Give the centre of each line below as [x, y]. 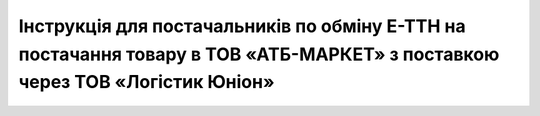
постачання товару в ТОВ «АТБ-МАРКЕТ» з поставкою [259, 54]
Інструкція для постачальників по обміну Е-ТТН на [242, 26]
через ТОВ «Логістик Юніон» [146, 82]
